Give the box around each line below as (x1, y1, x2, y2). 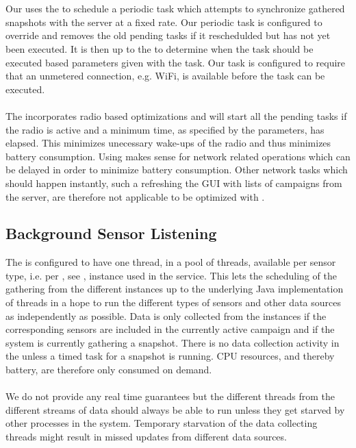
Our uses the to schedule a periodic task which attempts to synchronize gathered (5, 1, 345, 16)
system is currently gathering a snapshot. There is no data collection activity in (5, 335, 340, 349)
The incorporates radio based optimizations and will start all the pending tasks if (5, 108, 347, 123)
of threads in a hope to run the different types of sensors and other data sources (5, 295, 341, 310)
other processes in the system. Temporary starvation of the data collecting (5, 416, 318, 430)
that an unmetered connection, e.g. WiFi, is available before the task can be (5, 69, 325, 83)
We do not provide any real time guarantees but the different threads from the (5, 389, 335, 403)
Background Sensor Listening (5, 223, 217, 244)
